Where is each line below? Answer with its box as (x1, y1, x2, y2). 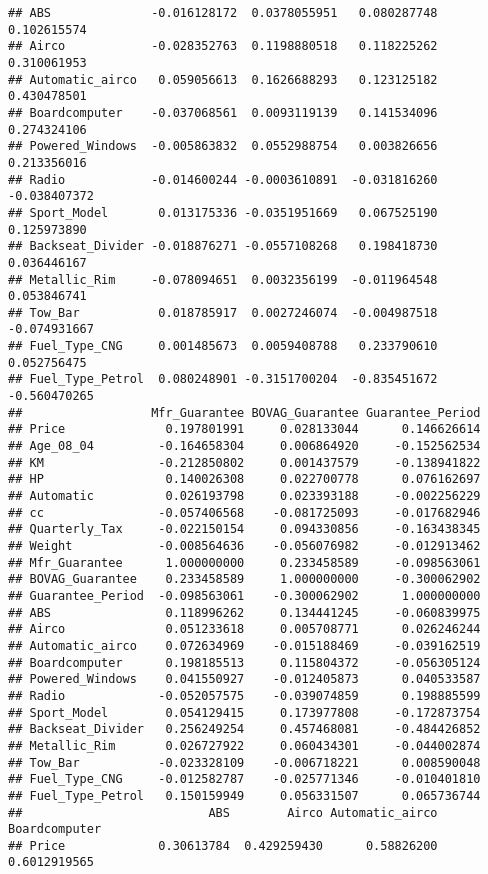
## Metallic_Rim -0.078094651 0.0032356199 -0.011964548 (8, 272, 438, 287)
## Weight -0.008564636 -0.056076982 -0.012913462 (8, 539, 481, 553)
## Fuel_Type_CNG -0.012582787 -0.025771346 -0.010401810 (8, 772, 481, 787)
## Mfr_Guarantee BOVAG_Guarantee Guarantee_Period (8, 405, 481, 420)
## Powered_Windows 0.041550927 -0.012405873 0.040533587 (8, 672, 481, 687)
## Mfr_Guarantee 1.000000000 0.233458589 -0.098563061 (8, 555, 481, 570)
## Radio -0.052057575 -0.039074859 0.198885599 (8, 688, 481, 703)
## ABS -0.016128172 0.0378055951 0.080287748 (8, 6, 438, 20)
